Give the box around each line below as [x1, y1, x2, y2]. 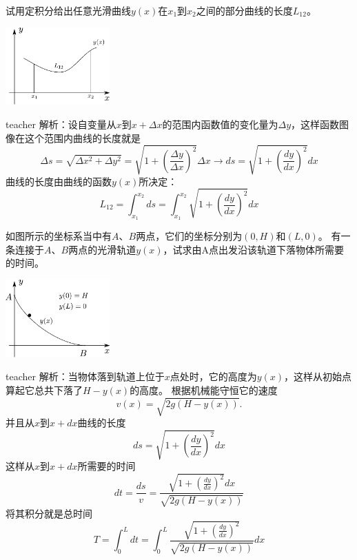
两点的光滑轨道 [68, 242, 136, 256]
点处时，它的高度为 [170, 369, 257, 384]
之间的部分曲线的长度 [196, 3, 293, 17]
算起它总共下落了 [6, 383, 83, 397]
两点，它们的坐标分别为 [136, 229, 243, 243]
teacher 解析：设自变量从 [6, 117, 116, 132]
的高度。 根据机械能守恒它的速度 [130, 383, 278, 397]
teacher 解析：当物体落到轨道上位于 [6, 369, 165, 384]
